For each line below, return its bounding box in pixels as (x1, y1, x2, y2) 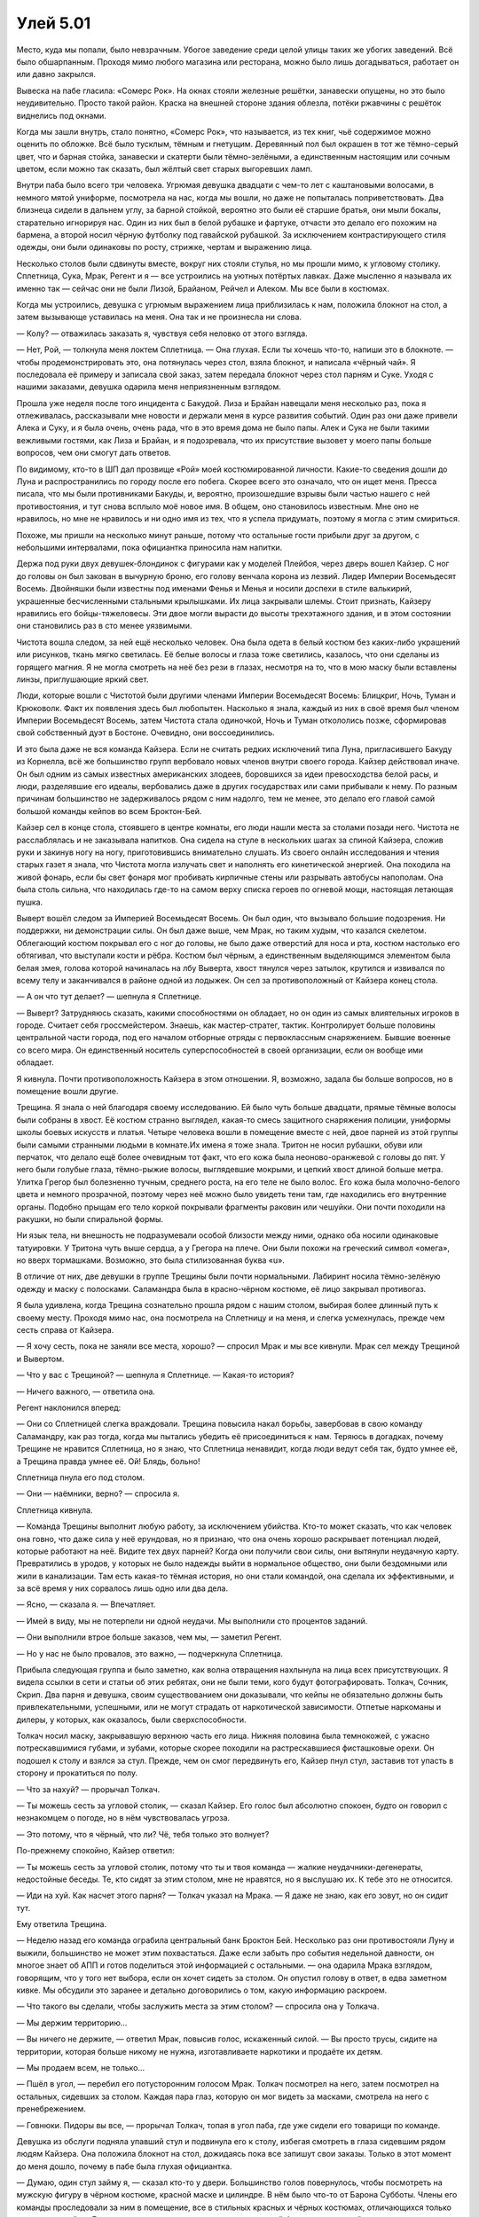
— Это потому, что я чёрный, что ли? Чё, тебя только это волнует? (16, 1829, 270, 1839)
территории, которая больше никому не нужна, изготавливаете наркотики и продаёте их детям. (16, 2046, 383, 2056)
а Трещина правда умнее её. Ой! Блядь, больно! (16, 1455, 200, 1467)
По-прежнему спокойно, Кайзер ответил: (16, 1845, 175, 1856)
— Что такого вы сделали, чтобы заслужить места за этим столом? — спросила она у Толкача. (16, 2001, 380, 2012)
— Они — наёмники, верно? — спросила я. (16, 1488, 180, 1499)
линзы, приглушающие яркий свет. (16, 674, 149, 685)
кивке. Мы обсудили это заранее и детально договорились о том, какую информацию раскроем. (16, 1985, 388, 1995)
